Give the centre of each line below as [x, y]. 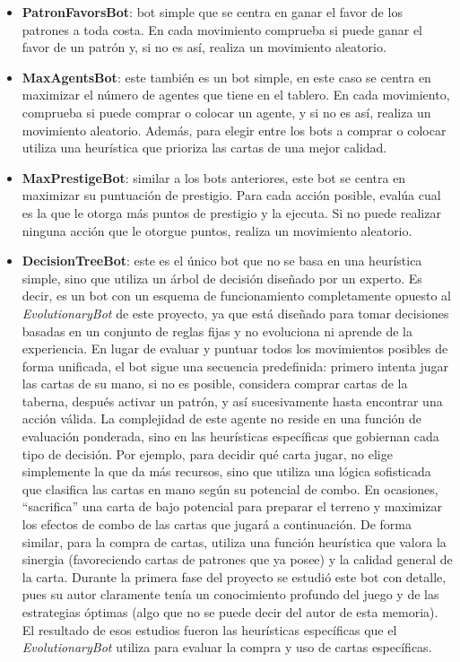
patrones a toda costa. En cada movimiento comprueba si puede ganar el [222, 29]
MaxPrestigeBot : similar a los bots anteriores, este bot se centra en [214, 177]
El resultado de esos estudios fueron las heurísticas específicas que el [209, 629]
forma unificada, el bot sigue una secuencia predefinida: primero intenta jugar [235, 366]
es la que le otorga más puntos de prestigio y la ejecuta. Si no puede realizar [231, 212]
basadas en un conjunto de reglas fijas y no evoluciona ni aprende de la [217, 331]
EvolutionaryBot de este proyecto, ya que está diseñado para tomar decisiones [235, 313]
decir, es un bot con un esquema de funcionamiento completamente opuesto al [236, 296]
